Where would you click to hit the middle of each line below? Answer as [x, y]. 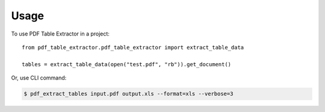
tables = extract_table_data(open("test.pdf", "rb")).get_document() [127, 64]
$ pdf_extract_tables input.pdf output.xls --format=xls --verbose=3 [128, 94]
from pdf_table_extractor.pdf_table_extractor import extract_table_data [133, 47]
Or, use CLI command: [39, 78]
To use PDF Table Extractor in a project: [60, 34]
